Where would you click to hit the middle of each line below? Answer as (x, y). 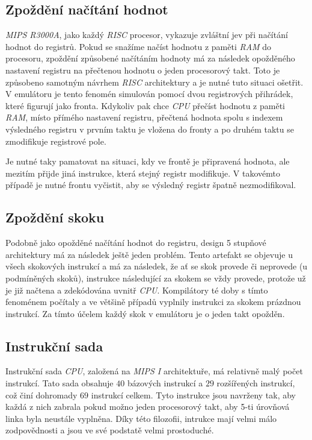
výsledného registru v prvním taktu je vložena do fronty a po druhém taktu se (150, 129)
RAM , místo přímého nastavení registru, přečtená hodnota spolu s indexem (144, 117)
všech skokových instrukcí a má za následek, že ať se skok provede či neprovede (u (157, 266)
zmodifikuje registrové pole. (56, 141)
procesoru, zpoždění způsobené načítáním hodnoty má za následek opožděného (150, 58)
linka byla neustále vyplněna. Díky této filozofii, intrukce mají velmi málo (141, 418)
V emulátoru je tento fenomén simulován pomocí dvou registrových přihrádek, (149, 94)
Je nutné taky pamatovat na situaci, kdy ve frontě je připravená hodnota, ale (148, 161)
